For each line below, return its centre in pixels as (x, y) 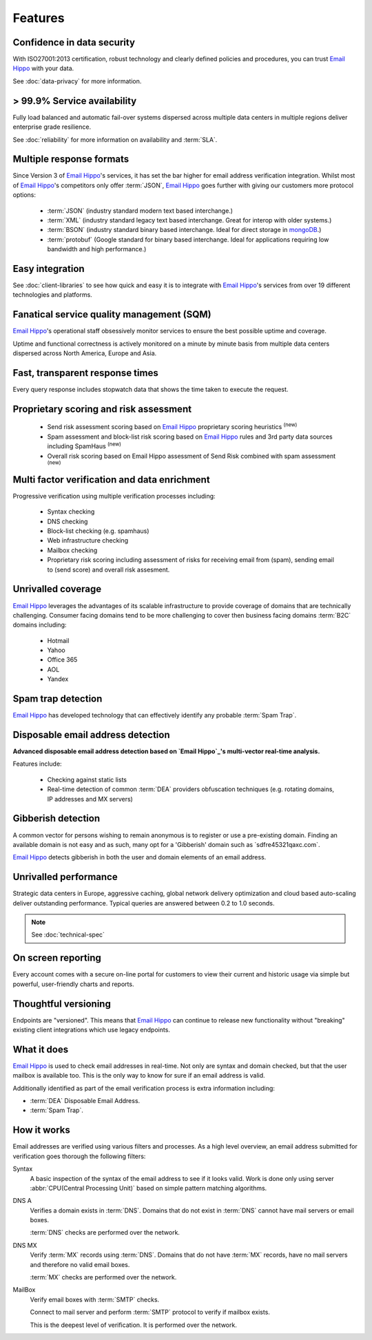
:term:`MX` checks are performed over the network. (103, 1277)
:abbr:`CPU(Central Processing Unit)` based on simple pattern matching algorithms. (148, 1188)
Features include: (37, 764)
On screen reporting (57, 958)
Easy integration (49, 269)
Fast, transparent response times (85, 373)
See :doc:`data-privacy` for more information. (77, 81)
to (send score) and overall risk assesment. (108, 569)
